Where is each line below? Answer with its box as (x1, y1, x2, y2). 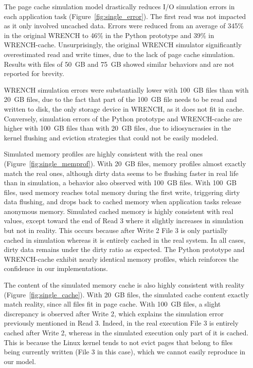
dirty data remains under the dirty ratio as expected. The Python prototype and (4, 244, 245, 254)
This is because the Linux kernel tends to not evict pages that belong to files (4, 337, 233, 347)
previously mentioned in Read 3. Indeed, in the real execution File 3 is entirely (4, 318, 239, 328)
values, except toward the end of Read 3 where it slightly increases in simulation (4, 215, 244, 226)
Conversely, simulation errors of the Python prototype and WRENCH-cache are (4, 113, 242, 123)
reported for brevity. (4, 68, 64, 78)
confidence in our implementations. (4, 263, 108, 273)
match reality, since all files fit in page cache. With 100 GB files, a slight (4, 299, 221, 309)
